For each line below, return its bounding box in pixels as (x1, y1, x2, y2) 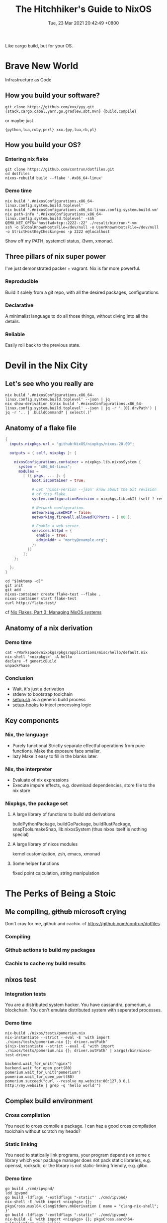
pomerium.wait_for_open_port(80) (5, 1074, 75, 1079)
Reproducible (5, 278, 38, 285)
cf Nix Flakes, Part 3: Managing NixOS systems (5, 610, 102, 615)
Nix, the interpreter (5, 766, 52, 773)
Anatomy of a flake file (5, 423, 77, 432)
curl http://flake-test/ (5, 601, 57, 606)
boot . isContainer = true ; (31, 478, 85, 483)
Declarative (5, 302, 34, 309)
